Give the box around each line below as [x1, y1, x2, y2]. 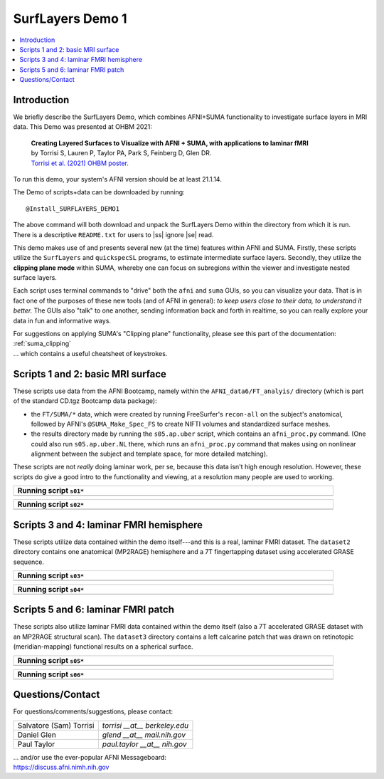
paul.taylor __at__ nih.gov [102, 739, 187, 749]
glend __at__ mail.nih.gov [102, 730, 186, 740]
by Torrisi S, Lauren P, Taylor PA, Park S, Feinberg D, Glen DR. [31, 149, 212, 157]
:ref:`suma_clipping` [13, 339, 71, 348]
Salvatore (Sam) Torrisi [17, 720, 95, 730]
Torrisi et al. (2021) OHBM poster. [31, 159, 129, 167]
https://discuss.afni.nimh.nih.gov [13, 763, 110, 771]
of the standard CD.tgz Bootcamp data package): [13, 397, 157, 405]
